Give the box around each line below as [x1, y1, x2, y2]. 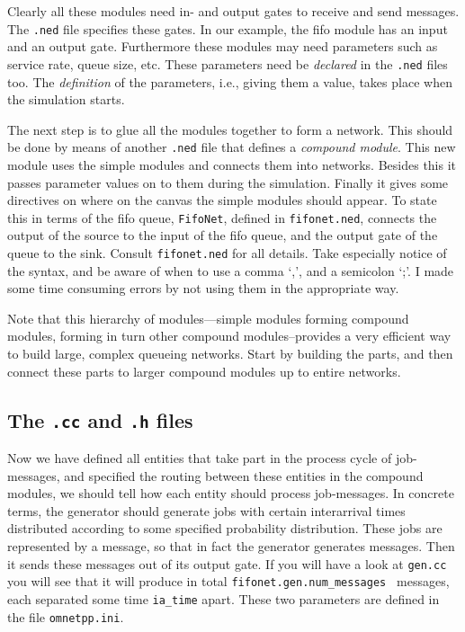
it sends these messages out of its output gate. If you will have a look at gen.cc [7, 554, 447, 573]
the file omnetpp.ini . [7, 607, 124, 626]
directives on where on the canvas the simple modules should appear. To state [7, 191, 437, 209]
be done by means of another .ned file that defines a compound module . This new [7, 138, 456, 156]
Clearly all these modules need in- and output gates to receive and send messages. [7, 2, 460, 20]
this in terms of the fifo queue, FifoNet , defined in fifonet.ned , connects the [7, 208, 437, 227]
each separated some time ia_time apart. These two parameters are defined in [7, 589, 440, 608]
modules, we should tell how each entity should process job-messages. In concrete [7, 484, 454, 503]
